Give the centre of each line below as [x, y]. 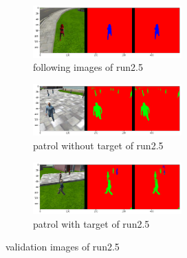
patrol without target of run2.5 [98, 145]
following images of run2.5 [88, 67]
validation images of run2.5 [63, 247]
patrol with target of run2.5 [91, 223]
